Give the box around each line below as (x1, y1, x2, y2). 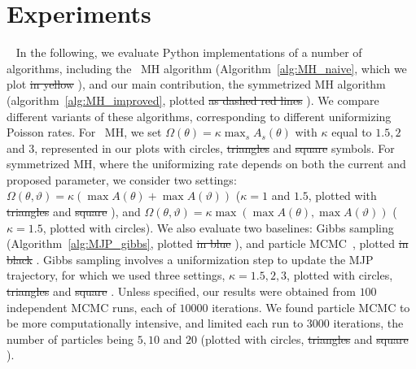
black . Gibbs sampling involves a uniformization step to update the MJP (7, 250, 374, 267)
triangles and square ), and (7, 203, 141, 220)
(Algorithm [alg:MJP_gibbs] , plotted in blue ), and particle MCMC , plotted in (7, 235, 409, 252)
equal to (331, 124, 372, 141)
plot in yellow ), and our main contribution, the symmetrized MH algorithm (7, 76, 386, 93)
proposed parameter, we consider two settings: (7, 171, 237, 188)
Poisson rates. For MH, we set (7, 124, 162, 141)
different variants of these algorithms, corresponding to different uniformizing (7, 107, 392, 124)
